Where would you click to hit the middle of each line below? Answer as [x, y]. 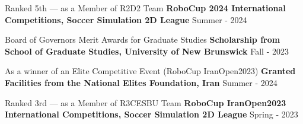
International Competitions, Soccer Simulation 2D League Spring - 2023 [151, 114]
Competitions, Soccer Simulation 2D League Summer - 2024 [126, 19]
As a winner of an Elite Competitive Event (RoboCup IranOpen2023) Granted [150, 71]
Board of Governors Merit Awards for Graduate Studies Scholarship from [143, 39]
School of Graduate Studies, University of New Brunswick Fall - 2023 [147, 51]
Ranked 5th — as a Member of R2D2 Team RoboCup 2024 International [145, 8]
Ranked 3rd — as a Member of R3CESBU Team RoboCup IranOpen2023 [146, 102]
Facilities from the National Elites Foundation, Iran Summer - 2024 [141, 82]
